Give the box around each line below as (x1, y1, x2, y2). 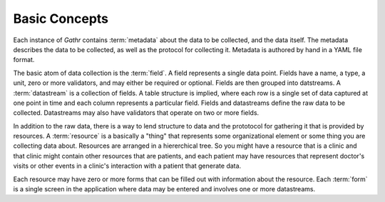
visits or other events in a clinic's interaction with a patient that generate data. (13, 161, 242, 171)
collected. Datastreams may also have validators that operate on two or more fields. (13, 108, 260, 117)
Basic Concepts (13, 11, 109, 26)
